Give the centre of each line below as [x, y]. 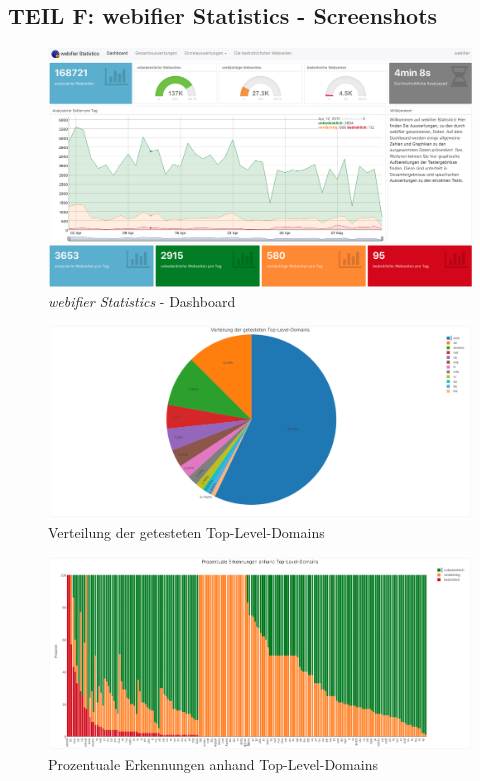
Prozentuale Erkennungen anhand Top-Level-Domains [213, 763]
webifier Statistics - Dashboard [142, 300]
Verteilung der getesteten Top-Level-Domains [186, 532]
